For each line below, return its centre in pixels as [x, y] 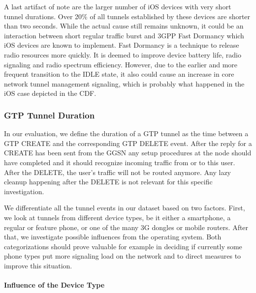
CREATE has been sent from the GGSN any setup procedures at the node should [128, 153]
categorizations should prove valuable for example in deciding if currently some [123, 246]
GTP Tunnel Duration [49, 115]
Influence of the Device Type [54, 285]
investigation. [24, 191]
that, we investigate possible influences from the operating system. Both [113, 237]
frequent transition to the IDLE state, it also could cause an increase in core [119, 74]
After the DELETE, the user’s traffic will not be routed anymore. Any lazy [117, 172]
